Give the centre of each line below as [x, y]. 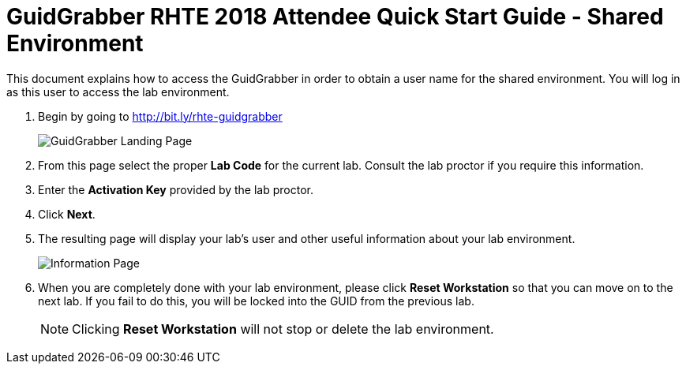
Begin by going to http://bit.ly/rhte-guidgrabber [160, 116]
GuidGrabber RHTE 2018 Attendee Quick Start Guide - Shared [335, 17]
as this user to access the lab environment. [118, 92]
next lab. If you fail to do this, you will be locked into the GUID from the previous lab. [256, 301]
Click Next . [67, 214]
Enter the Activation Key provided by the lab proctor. [176, 189]
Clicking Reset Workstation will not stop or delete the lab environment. [283, 329]
